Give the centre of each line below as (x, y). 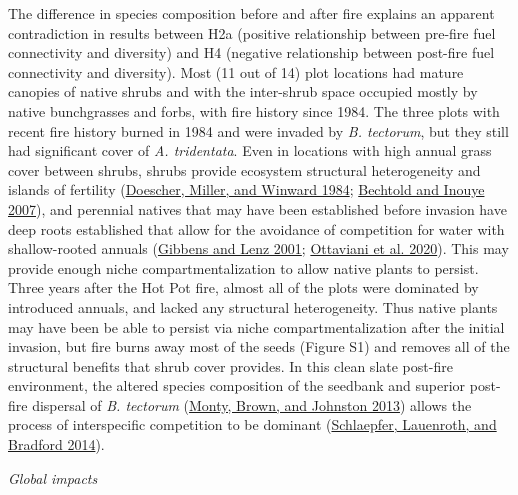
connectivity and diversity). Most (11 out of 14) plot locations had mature (236, 71)
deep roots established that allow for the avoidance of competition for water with (256, 228)
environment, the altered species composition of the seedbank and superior (237, 385)
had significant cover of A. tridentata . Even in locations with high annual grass (250, 150)
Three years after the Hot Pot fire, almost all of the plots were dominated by (243, 287)
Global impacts (53, 477)
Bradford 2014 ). (56, 444)
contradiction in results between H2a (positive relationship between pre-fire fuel (252, 32)
